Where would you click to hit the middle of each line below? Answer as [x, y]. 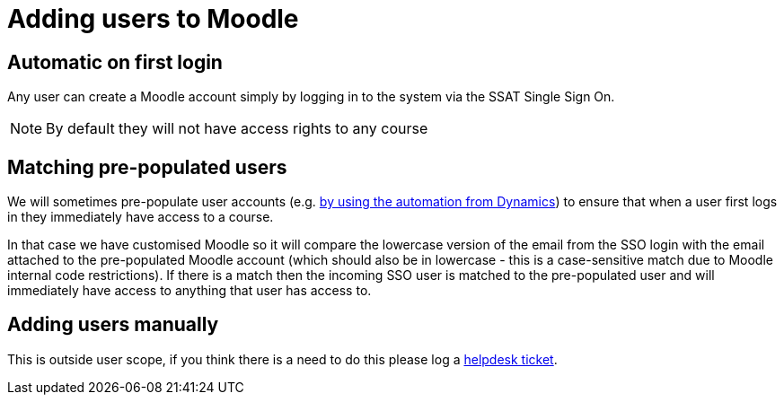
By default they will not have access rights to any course [237, 129]
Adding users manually [113, 325]
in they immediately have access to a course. [141, 217]
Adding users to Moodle [153, 19]
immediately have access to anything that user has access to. [189, 291]
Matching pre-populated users [147, 167]
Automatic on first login [115, 62]
